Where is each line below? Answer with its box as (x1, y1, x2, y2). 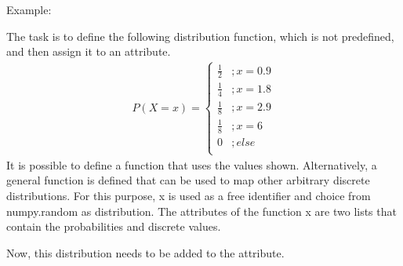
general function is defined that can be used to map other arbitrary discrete (6, 172, 370, 188)
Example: (6, 2, 52, 17)
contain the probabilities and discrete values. (6, 218, 221, 235)
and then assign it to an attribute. (6, 43, 171, 60)
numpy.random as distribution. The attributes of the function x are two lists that (6, 202, 397, 219)
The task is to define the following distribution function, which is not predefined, (6, 27, 394, 44)
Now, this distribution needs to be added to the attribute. (6, 244, 285, 261)
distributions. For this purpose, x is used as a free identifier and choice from (6, 188, 371, 204)
